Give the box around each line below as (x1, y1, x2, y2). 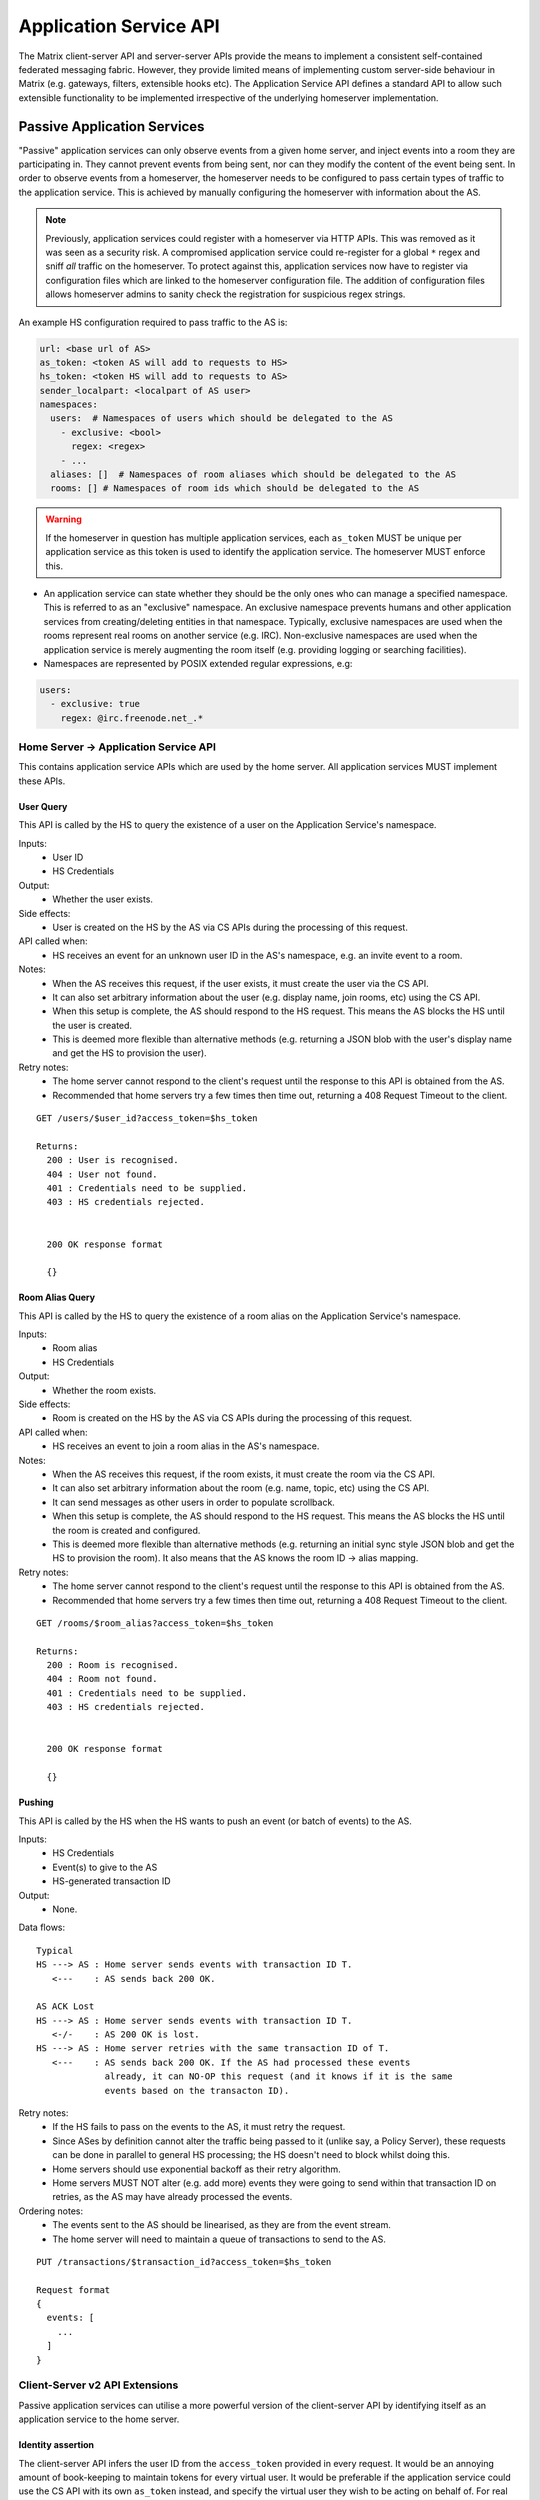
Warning (45, 513, 82, 525)
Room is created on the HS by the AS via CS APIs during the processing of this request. (52, 1412, 413, 1424)
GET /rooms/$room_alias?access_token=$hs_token (36, 1617, 274, 1629)
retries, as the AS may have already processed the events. (52, 2191, 293, 2203)
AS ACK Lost (36, 2001, 95, 2012)
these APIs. (18, 775, 66, 787)
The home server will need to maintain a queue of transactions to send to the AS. (52, 2233, 387, 2245)
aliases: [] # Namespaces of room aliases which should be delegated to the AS (50, 469, 457, 480)
